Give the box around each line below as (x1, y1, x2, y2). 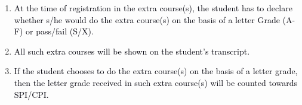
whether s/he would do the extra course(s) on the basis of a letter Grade (14, 13, 280, 26)
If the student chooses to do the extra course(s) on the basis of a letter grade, (14, 65, 298, 77)
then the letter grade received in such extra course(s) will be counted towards (14, 76, 297, 88)
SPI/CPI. (14, 88, 49, 100)
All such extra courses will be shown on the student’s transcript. (14, 44, 250, 57)
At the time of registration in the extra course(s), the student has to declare (14, 2, 292, 14)
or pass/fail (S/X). (26, 25, 94, 37)
